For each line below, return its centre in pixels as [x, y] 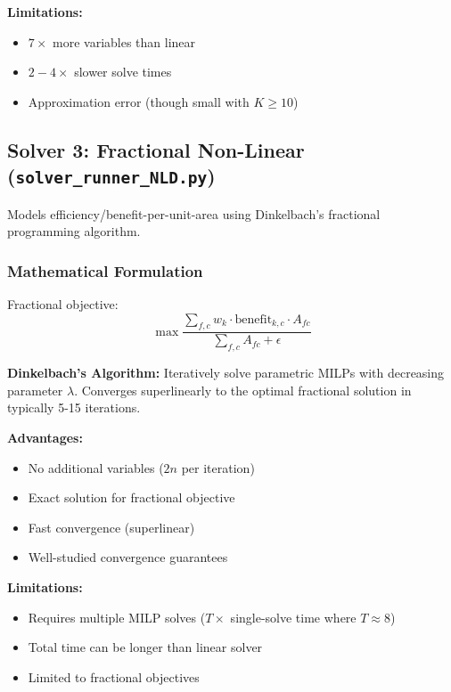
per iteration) [218, 467]
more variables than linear [124, 41]
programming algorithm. [74, 231]
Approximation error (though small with [139, 101]
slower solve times [123, 72]
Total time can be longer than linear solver [145, 647]
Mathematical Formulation [105, 270]
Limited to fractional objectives [114, 676]
